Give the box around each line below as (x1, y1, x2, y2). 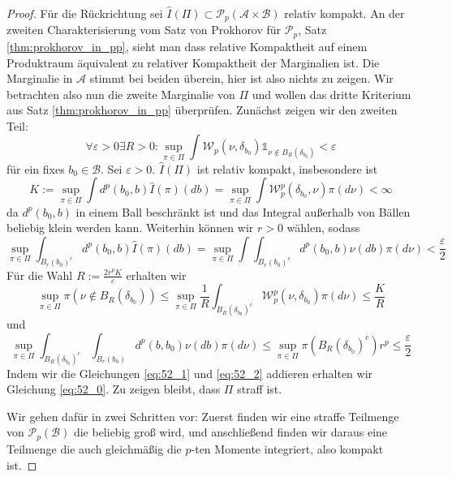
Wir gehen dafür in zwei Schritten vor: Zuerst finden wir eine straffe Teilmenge (6, 407, 399, 424)
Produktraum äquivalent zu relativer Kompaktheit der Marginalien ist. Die (6, 54, 380, 71)
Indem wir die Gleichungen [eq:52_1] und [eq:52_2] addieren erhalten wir (6, 364, 373, 381)
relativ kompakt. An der (284, 5, 405, 21)
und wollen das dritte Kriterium (252, 85, 411, 102)
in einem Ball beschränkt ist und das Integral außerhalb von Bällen (75, 203, 411, 220)
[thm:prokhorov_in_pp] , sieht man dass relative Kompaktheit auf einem (6, 37, 368, 54)
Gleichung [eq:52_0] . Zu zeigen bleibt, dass (6, 380, 221, 397)
